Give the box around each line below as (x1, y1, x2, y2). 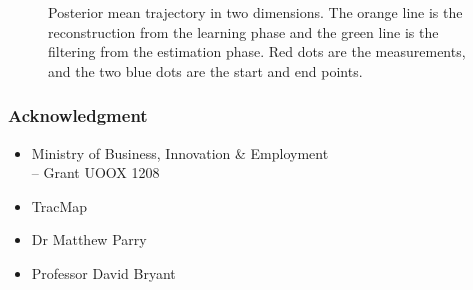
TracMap (31, 195, 88, 216)
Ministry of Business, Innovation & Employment (31, 142, 329, 163)
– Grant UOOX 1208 (31, 162, 160, 183)
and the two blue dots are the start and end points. (48, 60, 363, 81)
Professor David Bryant (31, 262, 176, 283)
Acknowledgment (8, 103, 148, 128)
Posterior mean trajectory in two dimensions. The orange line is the (48, 2, 463, 22)
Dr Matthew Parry (31, 229, 147, 250)
